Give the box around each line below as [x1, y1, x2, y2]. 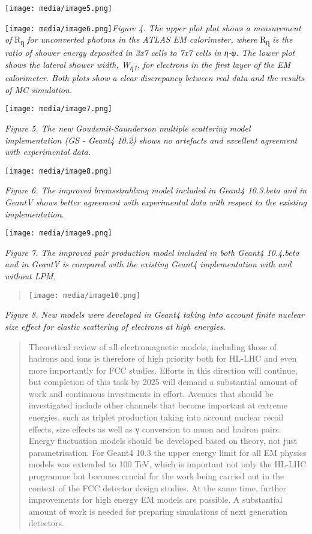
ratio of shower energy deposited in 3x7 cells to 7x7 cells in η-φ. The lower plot [5, 46, 295, 59]
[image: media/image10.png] [28, 291, 140, 300]
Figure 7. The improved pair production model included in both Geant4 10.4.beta [5, 246, 299, 258]
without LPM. [5, 270, 56, 282]
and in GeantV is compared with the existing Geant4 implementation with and [5, 258, 292, 270]
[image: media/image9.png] [5, 229, 112, 238]
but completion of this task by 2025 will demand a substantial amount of [28, 375, 297, 388]
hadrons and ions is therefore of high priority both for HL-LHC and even [28, 352, 297, 365]
